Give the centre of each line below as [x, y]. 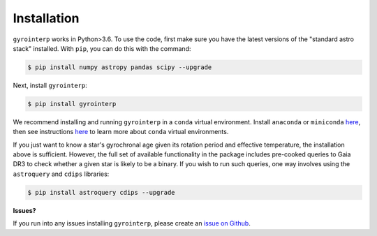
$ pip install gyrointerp [72, 104]
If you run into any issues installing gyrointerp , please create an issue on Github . [132, 223]
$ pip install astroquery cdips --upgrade [101, 192]
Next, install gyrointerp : [50, 85]
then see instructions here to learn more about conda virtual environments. [121, 132]
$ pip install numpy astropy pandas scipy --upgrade [120, 67]
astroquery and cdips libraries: [61, 174]
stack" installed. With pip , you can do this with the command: [102, 48]
